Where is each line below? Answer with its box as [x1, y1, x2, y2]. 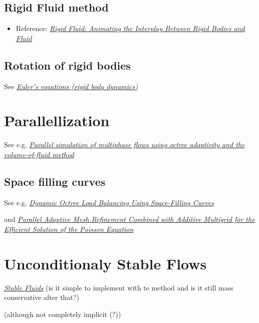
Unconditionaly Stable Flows [4, 253, 207, 273]
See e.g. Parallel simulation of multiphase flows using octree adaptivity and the [4, 139, 245, 150]
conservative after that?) [4, 292, 79, 302]
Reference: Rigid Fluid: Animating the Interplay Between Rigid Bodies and [16, 23, 245, 34]
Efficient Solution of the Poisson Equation [4, 223, 134, 234]
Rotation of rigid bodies [4, 57, 131, 73]
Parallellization [4, 110, 110, 131]
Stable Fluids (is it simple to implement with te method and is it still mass [4, 282, 233, 292]
